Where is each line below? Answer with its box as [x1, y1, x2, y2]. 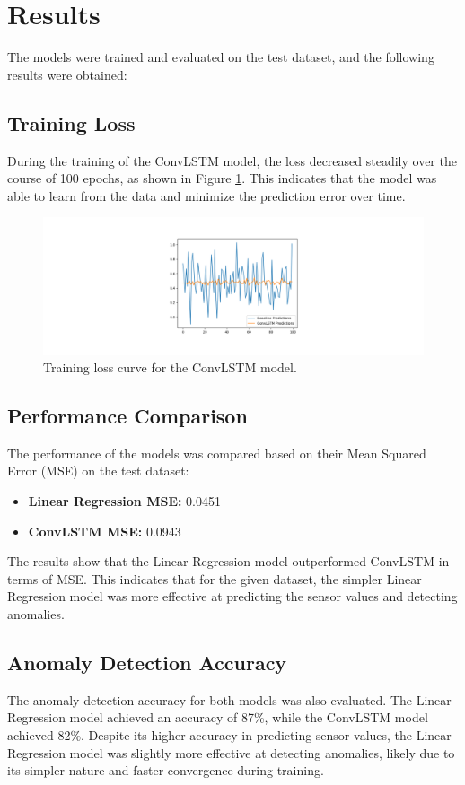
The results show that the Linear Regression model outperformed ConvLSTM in [7, 552, 450, 571]
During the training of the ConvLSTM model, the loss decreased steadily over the [7, 151, 457, 170]
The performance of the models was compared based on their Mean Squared [7, 443, 426, 462]
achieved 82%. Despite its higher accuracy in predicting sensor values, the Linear [7, 726, 452, 745]
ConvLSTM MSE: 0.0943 [28, 521, 181, 540]
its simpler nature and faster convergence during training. [7, 761, 324, 780]
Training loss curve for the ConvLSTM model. [43, 358, 297, 377]
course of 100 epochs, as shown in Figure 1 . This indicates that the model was [7, 169, 437, 188]
